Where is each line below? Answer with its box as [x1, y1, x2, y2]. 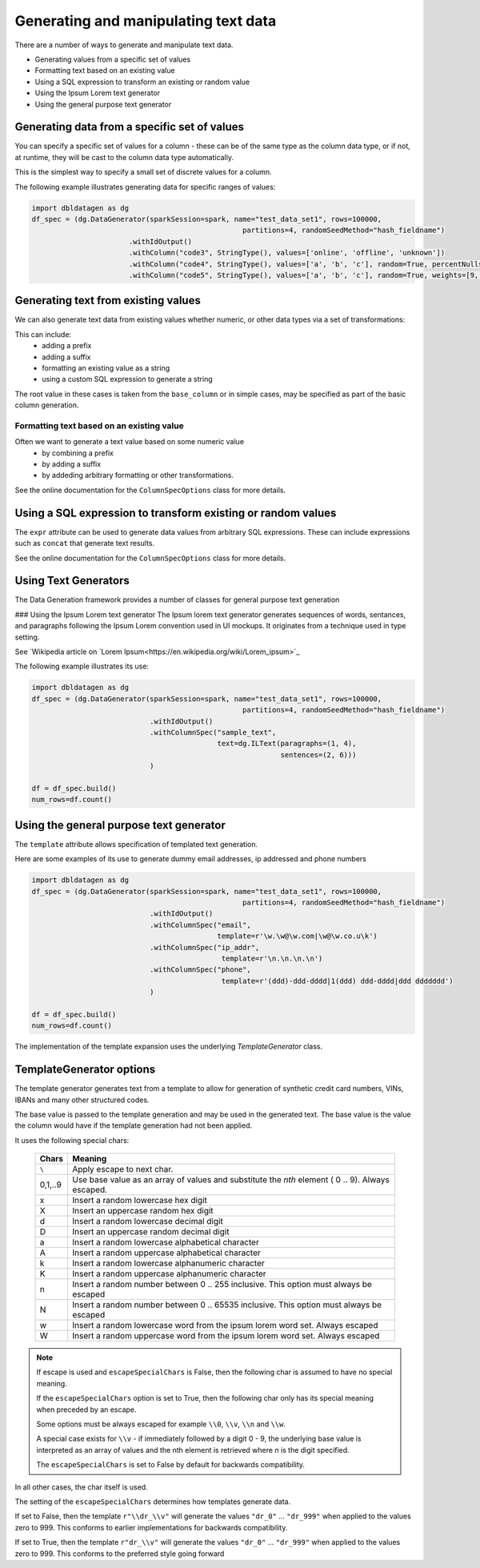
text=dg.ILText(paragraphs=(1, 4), [217, 739, 357, 748]
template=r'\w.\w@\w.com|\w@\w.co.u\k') [217, 932, 378, 940]
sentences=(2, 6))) [280, 750, 357, 760]
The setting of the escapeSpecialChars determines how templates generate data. [14, 1497, 291, 1506]
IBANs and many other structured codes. [14, 1095, 150, 1105]
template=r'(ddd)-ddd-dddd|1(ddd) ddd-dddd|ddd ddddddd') [221, 976, 454, 985]
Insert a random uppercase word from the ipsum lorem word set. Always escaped [72, 1330, 380, 1341]
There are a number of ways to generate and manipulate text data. [14, 40, 234, 50]
